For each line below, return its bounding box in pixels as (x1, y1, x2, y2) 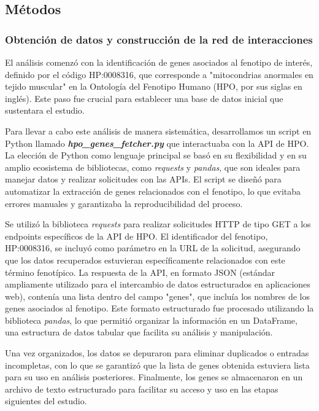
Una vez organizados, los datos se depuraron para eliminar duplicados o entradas (5, 346, 309, 359)
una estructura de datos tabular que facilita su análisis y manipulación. (5, 326, 273, 339)
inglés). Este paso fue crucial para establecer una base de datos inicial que (5, 92, 283, 104)
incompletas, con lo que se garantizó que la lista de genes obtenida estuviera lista (5, 358, 310, 371)
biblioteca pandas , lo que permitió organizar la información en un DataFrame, (5, 313, 298, 326)
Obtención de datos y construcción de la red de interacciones (5, 31, 313, 47)
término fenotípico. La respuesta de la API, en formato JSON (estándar (5, 265, 275, 278)
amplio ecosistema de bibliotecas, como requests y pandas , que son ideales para (5, 160, 301, 173)
